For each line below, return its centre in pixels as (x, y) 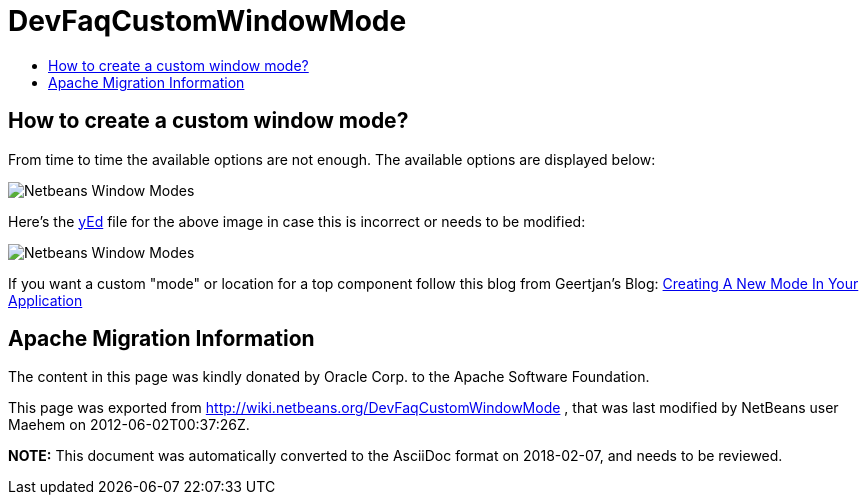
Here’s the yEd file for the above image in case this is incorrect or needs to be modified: (297, 221)
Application (45, 300)
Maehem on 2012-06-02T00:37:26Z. (129, 425)
